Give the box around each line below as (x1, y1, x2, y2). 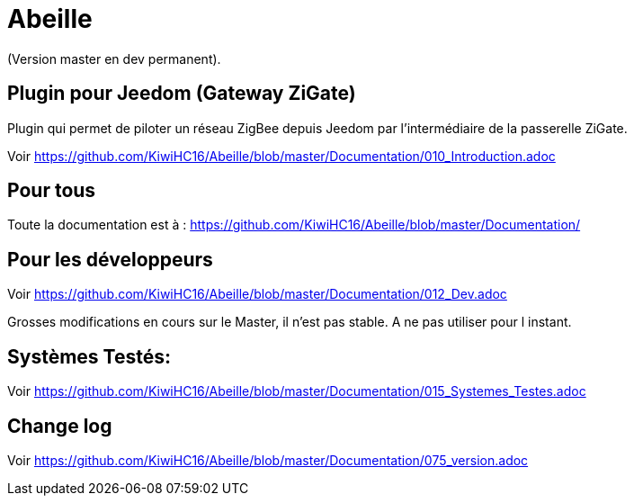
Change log (7, 414, 112, 437)
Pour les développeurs (7, 247, 213, 271)
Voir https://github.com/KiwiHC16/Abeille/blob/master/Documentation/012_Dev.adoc (7, 286, 507, 302)
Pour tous (7, 179, 96, 202)
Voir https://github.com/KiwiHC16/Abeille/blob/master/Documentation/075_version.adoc (7, 452, 529, 468)
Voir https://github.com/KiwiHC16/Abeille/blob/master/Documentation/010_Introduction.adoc (7, 148, 556, 164)
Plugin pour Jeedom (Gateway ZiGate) (7, 82, 356, 105)
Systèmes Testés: (7, 345, 171, 368)
